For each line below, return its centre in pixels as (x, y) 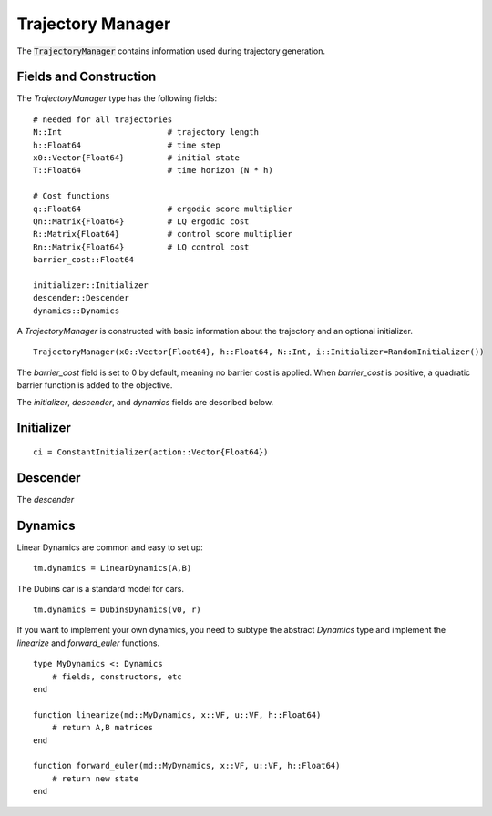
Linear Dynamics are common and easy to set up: (110, 547)
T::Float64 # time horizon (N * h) (153, 170)
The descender (46, 499)
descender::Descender (81, 298)
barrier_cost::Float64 (84, 260)
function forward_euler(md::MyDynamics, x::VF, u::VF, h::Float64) (187, 766)
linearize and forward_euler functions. (88, 643)
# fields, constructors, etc (117, 677)
